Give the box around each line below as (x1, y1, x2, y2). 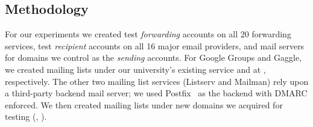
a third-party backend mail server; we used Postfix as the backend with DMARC (5, 87, 308, 99)
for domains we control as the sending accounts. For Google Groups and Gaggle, (5, 51, 302, 64)
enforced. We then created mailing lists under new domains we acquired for (5, 98, 283, 111)
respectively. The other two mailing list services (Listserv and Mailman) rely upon (5, 75, 309, 87)
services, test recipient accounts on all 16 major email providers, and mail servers (5, 39, 305, 52)
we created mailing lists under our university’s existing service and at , (5, 63, 266, 75)
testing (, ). (5, 110, 47, 123)
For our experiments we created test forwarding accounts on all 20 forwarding (5, 28, 291, 40)
